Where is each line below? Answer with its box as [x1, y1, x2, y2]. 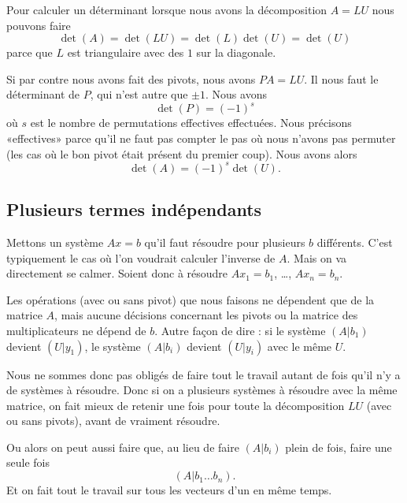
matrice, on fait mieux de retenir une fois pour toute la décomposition [6, 397, 345, 413]
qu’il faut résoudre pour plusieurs [144, 233, 305, 250]
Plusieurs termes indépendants [6, 197, 262, 222]
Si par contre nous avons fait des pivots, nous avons [6, 70, 256, 87]
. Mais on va [287, 249, 347, 266]
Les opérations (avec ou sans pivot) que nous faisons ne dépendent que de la [6, 291, 375, 307]
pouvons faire [6, 17, 71, 33]
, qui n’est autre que [90, 86, 188, 102]
